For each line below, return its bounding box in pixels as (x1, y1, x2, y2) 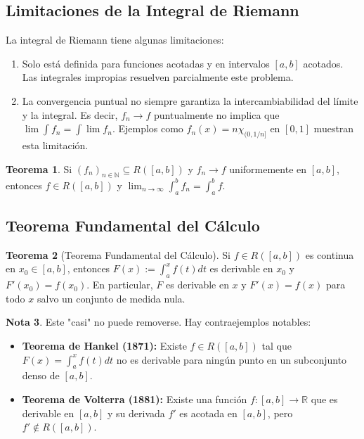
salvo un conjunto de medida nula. (37, 291, 186, 305)
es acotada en (179, 405, 238, 420)
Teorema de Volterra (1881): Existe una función (22, 392, 247, 407)
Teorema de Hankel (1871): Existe (22, 338, 187, 353)
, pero (267, 405, 293, 420)
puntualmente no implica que (153, 107, 280, 122)
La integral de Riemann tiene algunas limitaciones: (6, 32, 224, 47)
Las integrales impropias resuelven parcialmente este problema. (22, 70, 294, 84)
